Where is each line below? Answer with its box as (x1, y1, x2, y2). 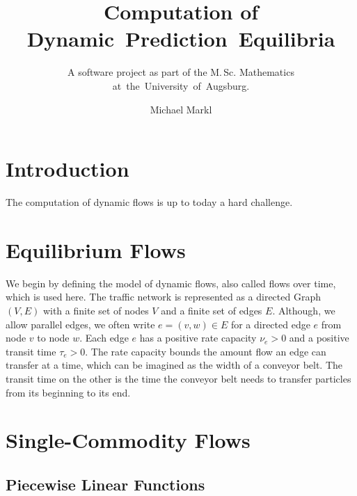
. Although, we (272, 303, 335, 317)
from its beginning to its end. (6, 385, 131, 399)
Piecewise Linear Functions (6, 473, 205, 495)
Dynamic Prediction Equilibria (26, 24, 335, 53)
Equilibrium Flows (6, 235, 186, 264)
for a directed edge (230, 317, 310, 331)
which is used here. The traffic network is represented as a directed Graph (6, 289, 321, 304)
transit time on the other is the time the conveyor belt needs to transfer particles (6, 371, 351, 385)
